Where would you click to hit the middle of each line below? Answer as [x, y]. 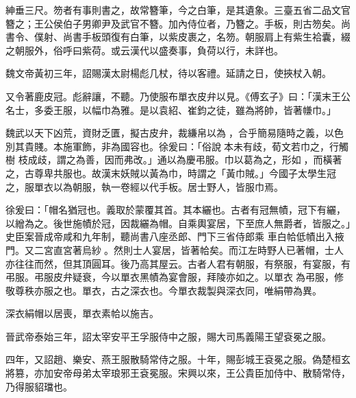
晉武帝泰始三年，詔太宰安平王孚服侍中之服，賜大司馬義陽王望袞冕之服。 [168, 336]
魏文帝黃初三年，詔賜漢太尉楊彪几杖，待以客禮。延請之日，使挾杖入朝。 [168, 73]
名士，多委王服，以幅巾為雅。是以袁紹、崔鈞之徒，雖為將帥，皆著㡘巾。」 [171, 109]
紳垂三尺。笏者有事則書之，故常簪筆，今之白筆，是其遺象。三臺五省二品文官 [178, 10]
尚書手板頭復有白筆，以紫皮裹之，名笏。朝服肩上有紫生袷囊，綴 [206, 37]
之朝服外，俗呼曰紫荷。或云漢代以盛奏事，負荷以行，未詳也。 [144, 50]
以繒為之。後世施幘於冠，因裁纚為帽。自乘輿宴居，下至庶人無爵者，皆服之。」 [178, 223]
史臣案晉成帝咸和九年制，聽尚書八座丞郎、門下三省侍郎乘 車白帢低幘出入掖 [175, 236]
